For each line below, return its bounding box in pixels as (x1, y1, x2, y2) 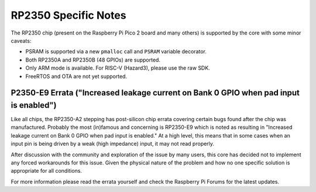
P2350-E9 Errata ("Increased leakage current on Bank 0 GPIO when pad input (11, 88, 300, 98)
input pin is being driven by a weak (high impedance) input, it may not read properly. (11, 140, 215, 148)
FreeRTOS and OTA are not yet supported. (25, 73, 128, 80)
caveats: (11, 37, 32, 44)
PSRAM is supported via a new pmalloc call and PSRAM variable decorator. (25, 48, 207, 55)
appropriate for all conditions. (11, 167, 82, 174)
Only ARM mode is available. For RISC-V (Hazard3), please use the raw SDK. (25, 64, 210, 71)
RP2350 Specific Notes (11, 9, 126, 22)
